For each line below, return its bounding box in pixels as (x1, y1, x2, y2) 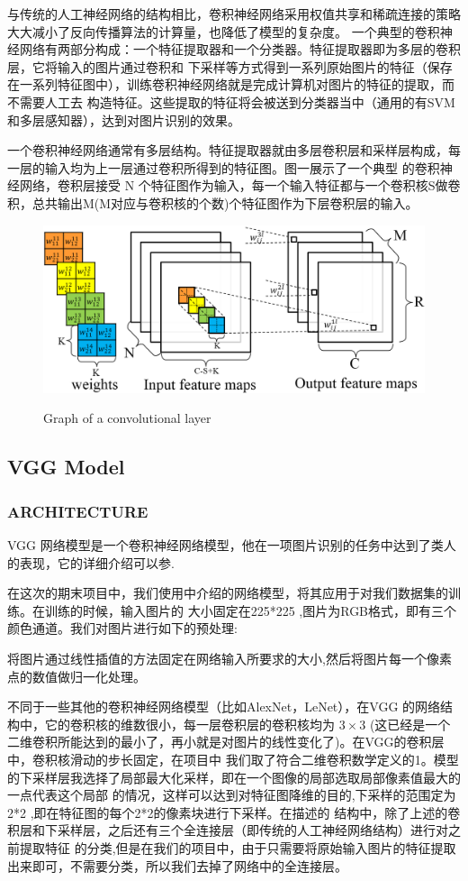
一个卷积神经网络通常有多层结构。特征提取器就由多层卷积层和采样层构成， (7, 141, 448, 160)
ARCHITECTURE (7, 500, 148, 522)
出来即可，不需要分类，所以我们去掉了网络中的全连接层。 (7, 856, 347, 875)
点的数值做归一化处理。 (7, 666, 146, 685)
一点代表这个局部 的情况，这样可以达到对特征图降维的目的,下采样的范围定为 (7, 785, 456, 804)
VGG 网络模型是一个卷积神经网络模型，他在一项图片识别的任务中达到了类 (7, 536, 444, 555)
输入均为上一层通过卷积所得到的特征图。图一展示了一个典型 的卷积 (44, 158, 440, 177)
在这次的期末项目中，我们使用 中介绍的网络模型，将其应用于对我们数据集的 (7, 583, 448, 602)
